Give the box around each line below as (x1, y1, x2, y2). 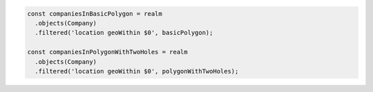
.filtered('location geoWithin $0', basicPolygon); (35, 29, 213, 37)
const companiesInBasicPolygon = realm (27, 10, 162, 17)
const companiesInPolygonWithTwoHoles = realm (27, 48, 188, 56)
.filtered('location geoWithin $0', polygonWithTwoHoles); (35, 67, 239, 75)
